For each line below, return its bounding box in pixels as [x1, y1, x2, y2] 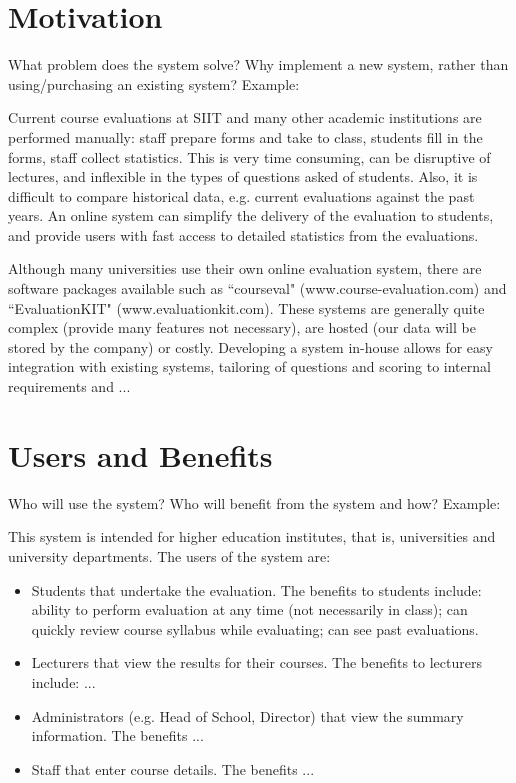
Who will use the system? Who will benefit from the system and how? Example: [8, 492, 501, 513]
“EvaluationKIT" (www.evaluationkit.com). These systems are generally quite [8, 297, 485, 318]
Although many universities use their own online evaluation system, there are [8, 258, 482, 279]
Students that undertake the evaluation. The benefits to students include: [31, 579, 482, 600]
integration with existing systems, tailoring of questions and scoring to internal [8, 356, 491, 377]
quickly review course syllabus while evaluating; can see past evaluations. [31, 618, 479, 639]
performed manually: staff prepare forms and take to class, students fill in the [8, 126, 483, 147]
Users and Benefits [8, 434, 273, 475]
